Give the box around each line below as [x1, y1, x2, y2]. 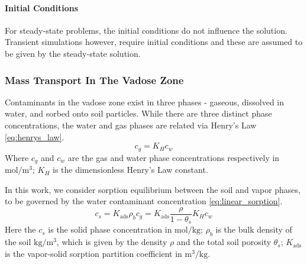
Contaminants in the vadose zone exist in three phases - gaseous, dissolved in [5, 95, 285, 108]
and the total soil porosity [176, 236, 272, 248]
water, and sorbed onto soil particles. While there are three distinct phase [5, 107, 272, 120]
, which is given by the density [56, 236, 167, 248]
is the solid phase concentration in [48, 223, 172, 236]
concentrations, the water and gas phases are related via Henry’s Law [5, 118, 257, 131]
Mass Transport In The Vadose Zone [5, 72, 184, 87]
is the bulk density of [215, 223, 292, 236]
